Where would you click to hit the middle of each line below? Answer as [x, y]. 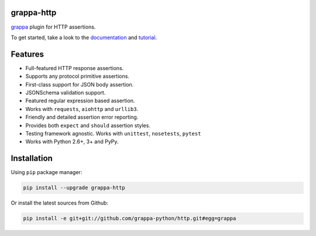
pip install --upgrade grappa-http [74, 188]
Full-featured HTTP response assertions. [75, 68]
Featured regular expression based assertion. [80, 101]
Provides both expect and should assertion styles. [88, 125]
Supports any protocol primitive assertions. [78, 77]
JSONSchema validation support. [66, 92]
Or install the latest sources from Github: [59, 203]
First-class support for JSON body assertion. [80, 84]
